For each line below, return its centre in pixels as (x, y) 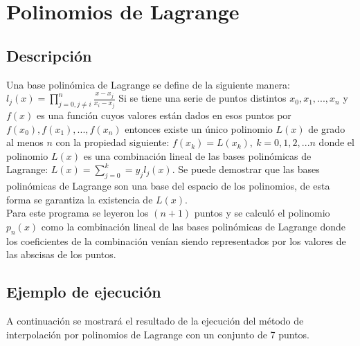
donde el (336, 142)
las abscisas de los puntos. (61, 254)
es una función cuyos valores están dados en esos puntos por (164, 115)
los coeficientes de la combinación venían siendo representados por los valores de (176, 240)
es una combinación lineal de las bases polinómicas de (197, 155)
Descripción (49, 55)
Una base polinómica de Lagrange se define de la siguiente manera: (148, 84)
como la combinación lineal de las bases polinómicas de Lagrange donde (193, 226)
